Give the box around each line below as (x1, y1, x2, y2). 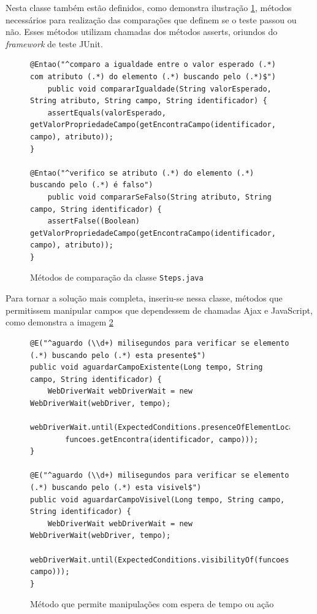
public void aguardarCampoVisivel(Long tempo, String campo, (30, 495, 285, 504)
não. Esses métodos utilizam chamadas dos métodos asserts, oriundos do (6, 25, 278, 38)
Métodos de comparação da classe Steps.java (30, 271, 204, 284)
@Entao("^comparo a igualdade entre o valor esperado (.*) (30, 60, 276, 69)
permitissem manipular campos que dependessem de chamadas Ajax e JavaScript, (6, 303, 313, 316)
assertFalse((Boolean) (47, 217, 140, 226)
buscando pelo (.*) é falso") (30, 181, 153, 190)
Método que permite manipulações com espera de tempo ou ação (30, 597, 274, 610)
